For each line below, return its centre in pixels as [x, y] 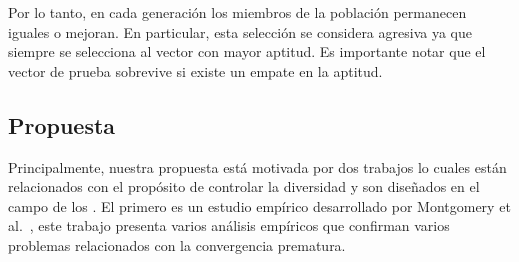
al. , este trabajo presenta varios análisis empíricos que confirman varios [229, 225]
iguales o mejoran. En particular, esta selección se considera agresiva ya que [240, 31]
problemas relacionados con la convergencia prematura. [177, 244]
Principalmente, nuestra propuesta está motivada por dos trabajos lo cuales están [257, 166]
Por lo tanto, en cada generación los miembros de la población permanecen [237, 12]
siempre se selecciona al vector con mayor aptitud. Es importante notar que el [247, 51]
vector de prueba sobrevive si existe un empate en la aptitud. [195, 70]
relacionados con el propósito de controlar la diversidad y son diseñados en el [244, 186]
